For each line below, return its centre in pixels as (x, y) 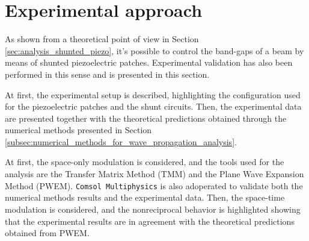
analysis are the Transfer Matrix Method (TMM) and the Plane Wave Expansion (154, 174)
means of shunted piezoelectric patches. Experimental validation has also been (149, 62)
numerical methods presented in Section (78, 130)
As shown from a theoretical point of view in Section (102, 39)
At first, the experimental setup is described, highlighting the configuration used (153, 94)
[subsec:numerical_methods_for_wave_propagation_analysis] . (121, 141)
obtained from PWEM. (47, 233)
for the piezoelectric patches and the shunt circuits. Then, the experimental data (153, 106)
